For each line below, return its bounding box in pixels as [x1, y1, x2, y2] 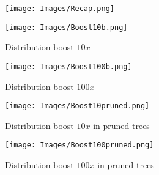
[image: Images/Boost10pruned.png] [5, 102, 150, 111]
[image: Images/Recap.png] [5, 4, 114, 13]
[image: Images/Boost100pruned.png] [5, 141, 154, 150]
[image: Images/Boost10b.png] [5, 23, 128, 32]
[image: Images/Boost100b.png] [5, 62, 132, 71]
